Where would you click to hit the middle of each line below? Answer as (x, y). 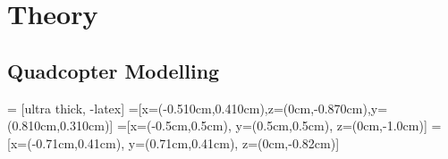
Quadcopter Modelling (114, 70)
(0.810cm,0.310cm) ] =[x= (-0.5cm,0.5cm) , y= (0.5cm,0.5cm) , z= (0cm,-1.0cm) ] (217, 126)
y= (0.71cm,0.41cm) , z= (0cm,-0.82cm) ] (234, 142)
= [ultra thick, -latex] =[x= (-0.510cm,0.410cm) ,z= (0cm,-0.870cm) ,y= (198, 108)
